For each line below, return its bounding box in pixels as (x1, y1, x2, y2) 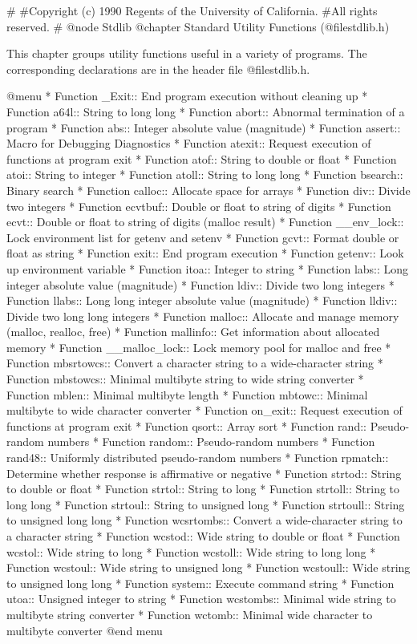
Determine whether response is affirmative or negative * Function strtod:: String (6, 464, 402, 481)
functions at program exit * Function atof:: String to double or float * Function (6, 150, 397, 167)
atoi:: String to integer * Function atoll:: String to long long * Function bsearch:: (6, 166, 403, 183)
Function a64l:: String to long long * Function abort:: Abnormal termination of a (6, 103, 405, 119)
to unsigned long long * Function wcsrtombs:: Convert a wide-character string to (6, 512, 403, 529)
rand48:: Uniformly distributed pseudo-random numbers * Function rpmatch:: (6, 449, 389, 466)
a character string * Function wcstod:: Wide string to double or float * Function (6, 528, 400, 544)
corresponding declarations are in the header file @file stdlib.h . (6, 60, 310, 77)
